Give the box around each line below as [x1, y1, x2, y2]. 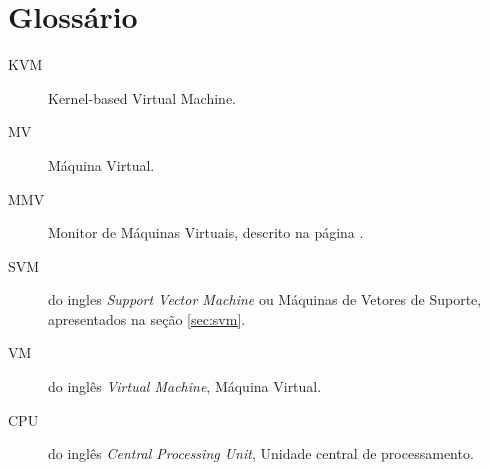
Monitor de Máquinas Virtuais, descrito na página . [48, 222, 364, 243]
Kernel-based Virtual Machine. [48, 87, 237, 108]
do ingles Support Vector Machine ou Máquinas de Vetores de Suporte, [48, 289, 482, 310]
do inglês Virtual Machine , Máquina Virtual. [48, 376, 322, 397]
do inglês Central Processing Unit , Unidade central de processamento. [48, 443, 474, 464]
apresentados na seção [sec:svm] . [48, 308, 246, 329]
